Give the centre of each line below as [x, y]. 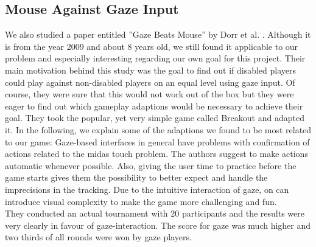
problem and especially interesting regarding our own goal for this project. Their [155, 58]
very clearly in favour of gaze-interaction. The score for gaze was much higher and [158, 225]
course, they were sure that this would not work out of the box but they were [149, 94]
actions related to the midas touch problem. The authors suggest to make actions [156, 154]
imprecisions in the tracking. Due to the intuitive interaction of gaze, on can [147, 189]
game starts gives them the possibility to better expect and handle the [136, 177]
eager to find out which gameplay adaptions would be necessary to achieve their [154, 106]
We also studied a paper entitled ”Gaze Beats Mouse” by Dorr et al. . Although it [158, 34]
